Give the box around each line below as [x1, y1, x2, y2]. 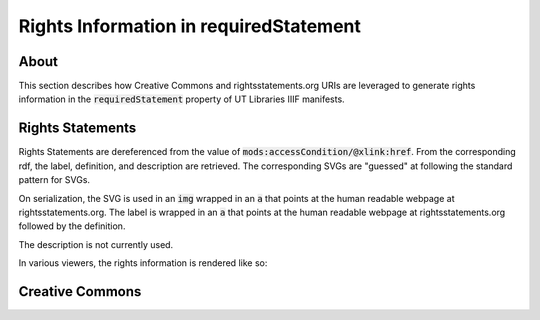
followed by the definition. [18, 220, 126, 232]
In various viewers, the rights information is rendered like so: [18, 257, 268, 269]
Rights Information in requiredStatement [18, 15, 362, 37]
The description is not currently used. [18, 238, 174, 250]
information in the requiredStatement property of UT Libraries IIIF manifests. [18, 93, 345, 105]
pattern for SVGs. [18, 174, 90, 186]
